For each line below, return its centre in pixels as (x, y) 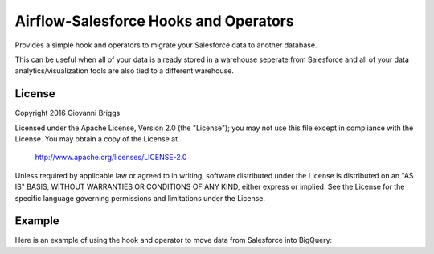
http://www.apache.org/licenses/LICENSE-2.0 (111, 158)
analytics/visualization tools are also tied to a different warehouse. (125, 71)
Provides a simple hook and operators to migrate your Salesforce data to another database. (166, 45)
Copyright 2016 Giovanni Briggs (68, 113)
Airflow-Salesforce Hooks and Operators (154, 21)
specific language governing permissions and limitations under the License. (140, 198)
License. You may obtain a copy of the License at (96, 139)
